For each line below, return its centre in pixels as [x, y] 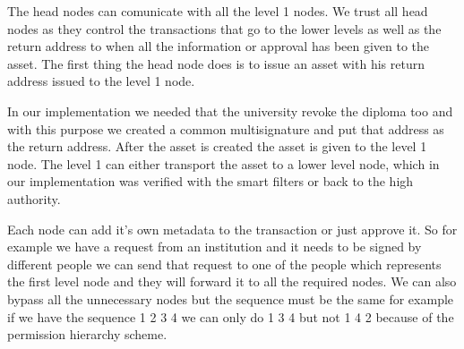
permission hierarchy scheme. [87, 334]
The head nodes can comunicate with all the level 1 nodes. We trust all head [218, 11]
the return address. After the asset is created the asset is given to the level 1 [217, 146]
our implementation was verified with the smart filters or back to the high [211, 181]
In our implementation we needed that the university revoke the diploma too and [230, 111]
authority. [34, 198]
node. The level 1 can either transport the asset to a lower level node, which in [223, 163]
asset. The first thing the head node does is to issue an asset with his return [216, 63]
